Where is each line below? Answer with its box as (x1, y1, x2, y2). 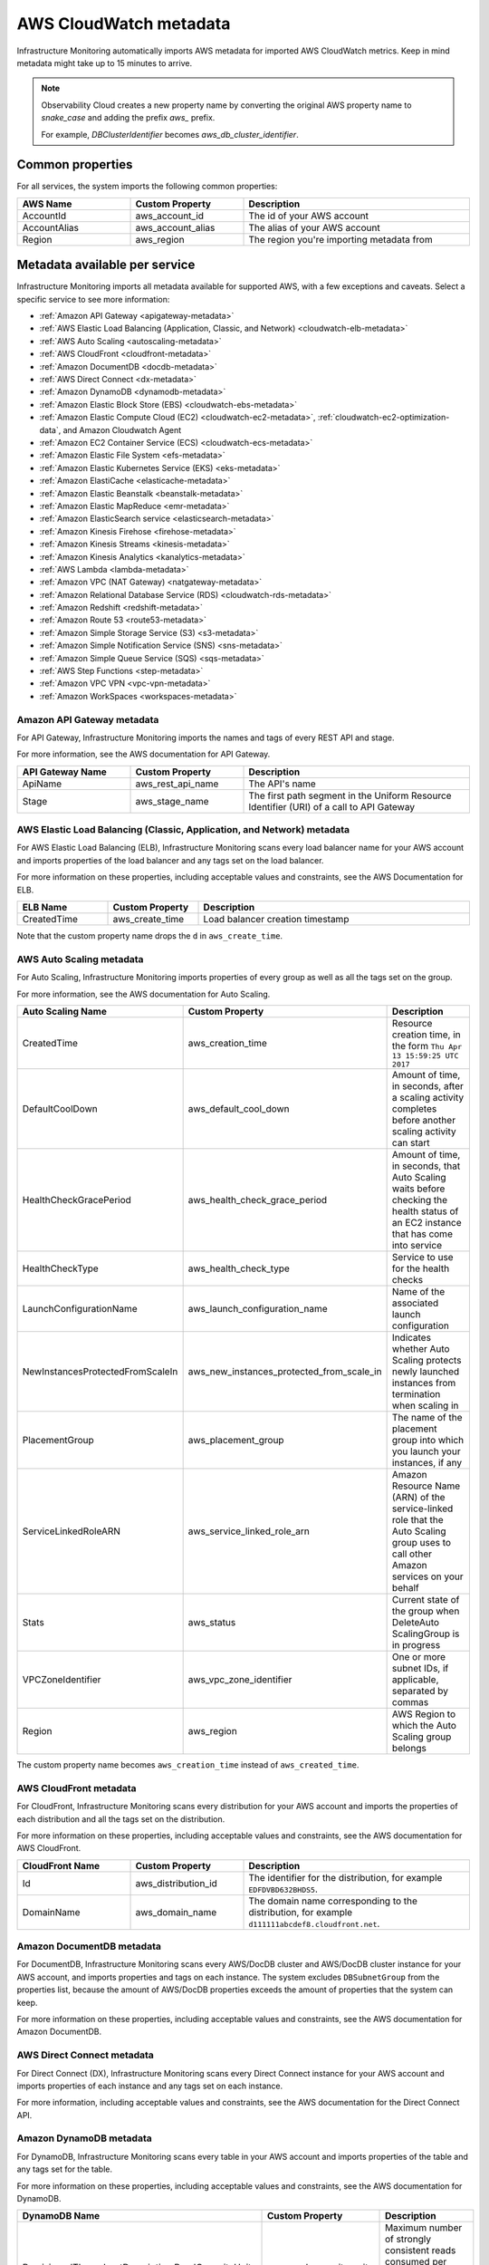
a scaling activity (391, 1091, 465, 1104)
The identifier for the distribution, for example (248, 1871, 443, 1884)
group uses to (391, 1536, 452, 1548)
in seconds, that (391, 1160, 461, 1172)
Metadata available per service (16, 257, 196, 273)
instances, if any (391, 1456, 462, 1469)
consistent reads (385, 2244, 456, 2257)
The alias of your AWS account (248, 221, 380, 234)
